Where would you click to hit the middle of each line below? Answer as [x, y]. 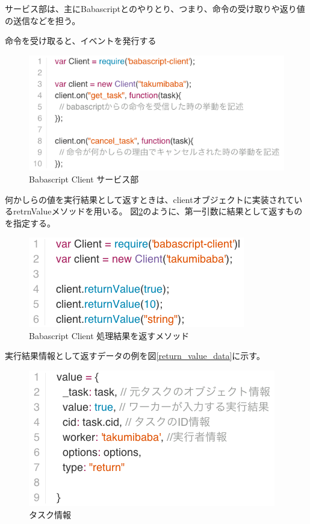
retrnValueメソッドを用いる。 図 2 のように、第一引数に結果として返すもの [158, 211]
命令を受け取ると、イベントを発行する [81, 41]
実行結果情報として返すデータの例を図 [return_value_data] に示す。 [135, 356]
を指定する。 [30, 223]
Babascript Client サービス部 [84, 179]
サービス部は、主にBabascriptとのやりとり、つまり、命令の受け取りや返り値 [155, 8]
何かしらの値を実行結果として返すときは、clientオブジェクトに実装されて [150, 199]
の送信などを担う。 [43, 20]
